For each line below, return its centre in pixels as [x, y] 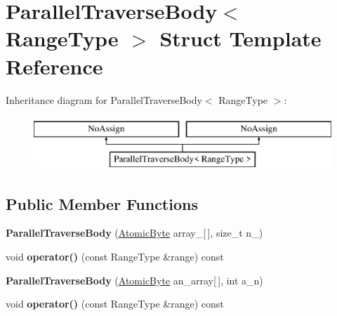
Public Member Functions [102, 203]
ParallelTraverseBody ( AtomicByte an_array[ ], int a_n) [134, 280]
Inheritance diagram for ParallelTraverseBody [104, 99]
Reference [54, 66]
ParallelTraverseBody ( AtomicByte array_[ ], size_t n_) [134, 233]
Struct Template [240, 38]
